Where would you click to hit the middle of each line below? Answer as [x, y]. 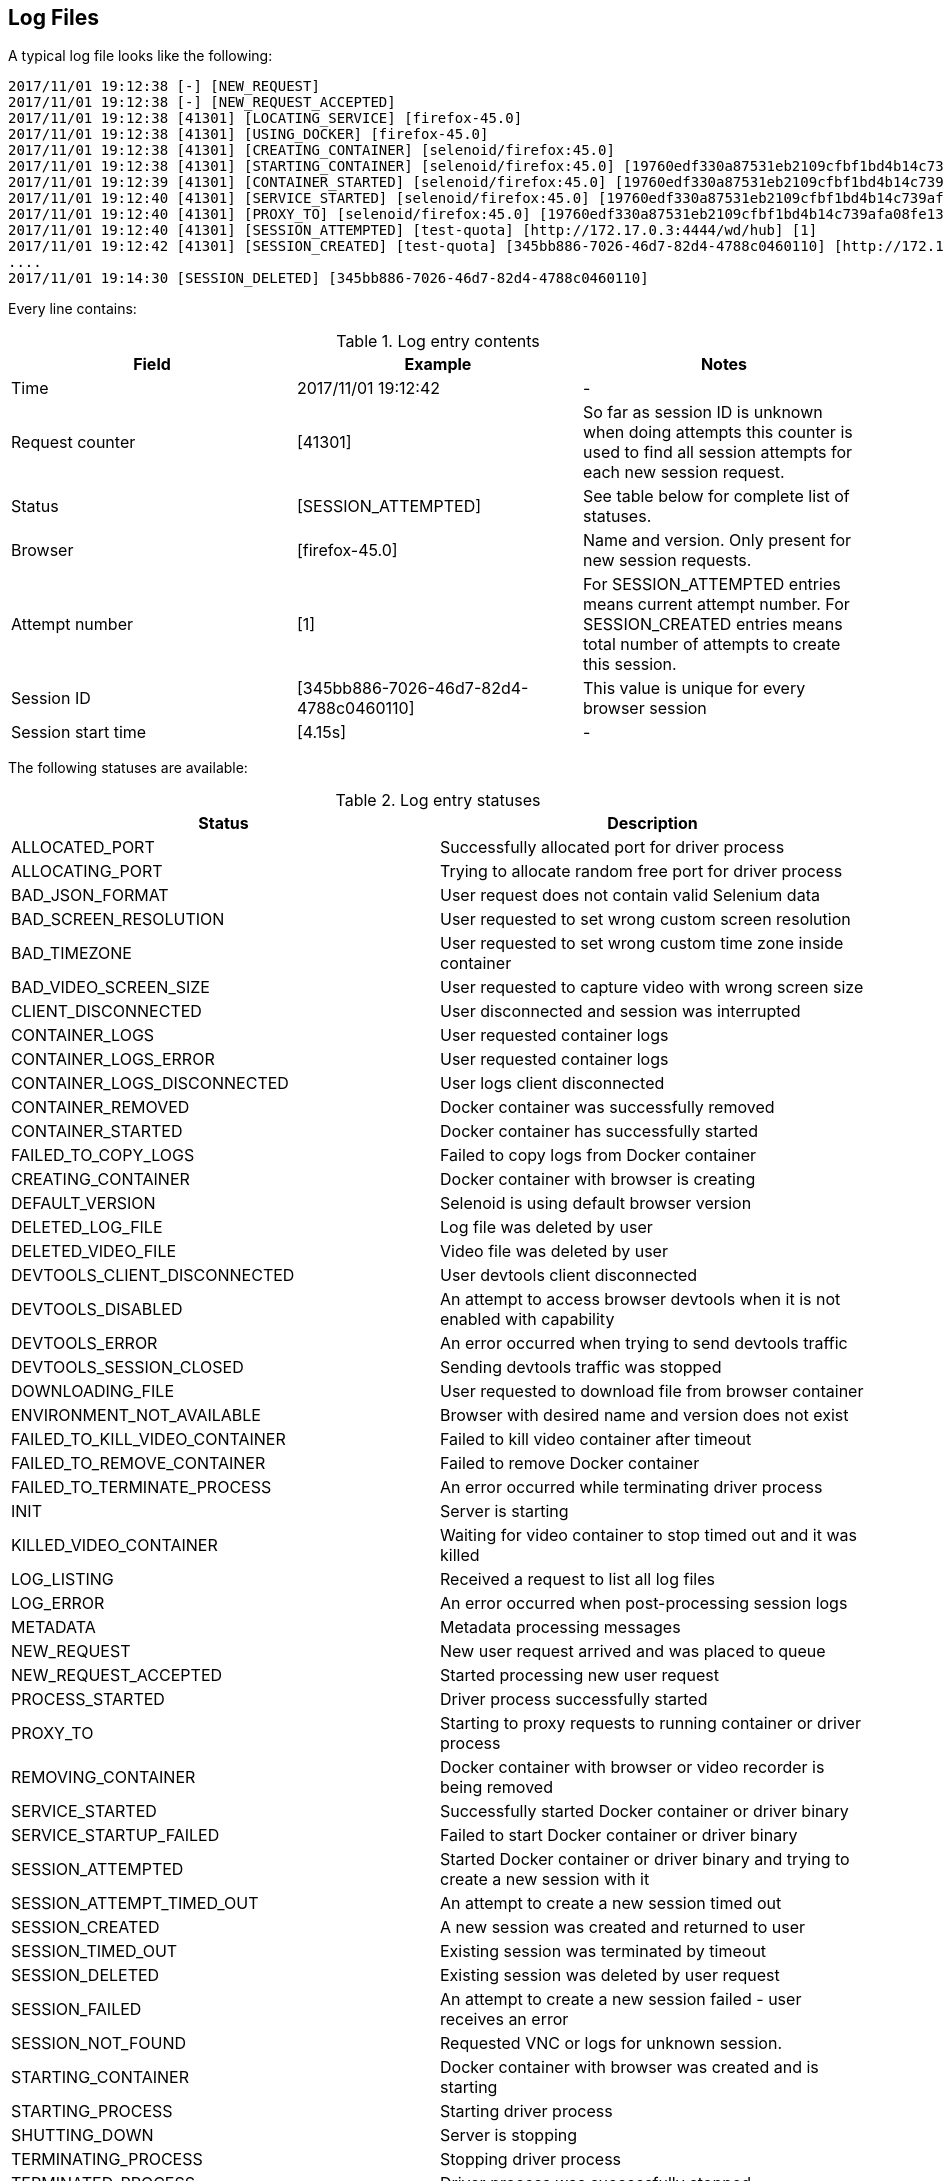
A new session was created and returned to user [623, 1927]
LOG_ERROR [58, 1603]
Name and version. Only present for [717, 540]
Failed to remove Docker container [570, 1463]
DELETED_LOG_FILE [87, 1227]
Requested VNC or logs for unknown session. [611, 2043]
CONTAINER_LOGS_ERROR [113, 1059]
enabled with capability [527, 1319]
